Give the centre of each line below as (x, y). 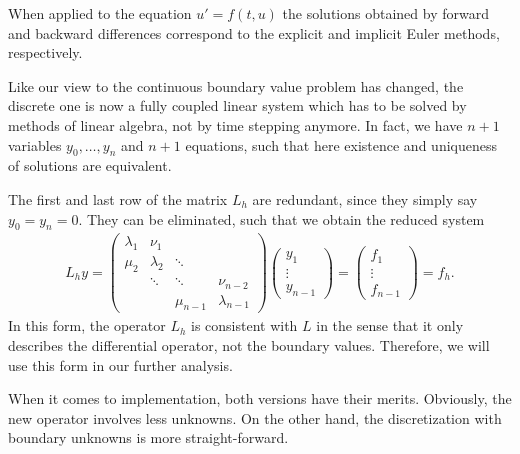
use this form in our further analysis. (120, 364)
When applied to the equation (100, 13)
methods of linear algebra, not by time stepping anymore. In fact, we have (235, 124)
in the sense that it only (390, 325)
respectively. (45, 52)
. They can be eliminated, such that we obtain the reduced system (281, 218)
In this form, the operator (87, 325)
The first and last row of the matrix (118, 198)
